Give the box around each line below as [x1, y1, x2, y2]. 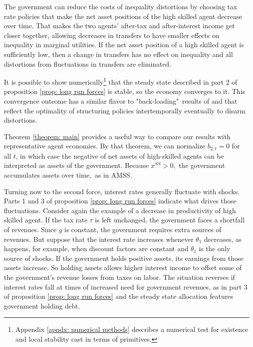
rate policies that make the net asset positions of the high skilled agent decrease [4, 11, 242, 21]
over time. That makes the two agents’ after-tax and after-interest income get [4, 20, 235, 31]
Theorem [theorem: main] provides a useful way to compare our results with [4, 131, 231, 141]
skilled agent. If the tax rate [4, 215, 88, 225]
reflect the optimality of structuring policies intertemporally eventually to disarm [4, 105, 246, 115]
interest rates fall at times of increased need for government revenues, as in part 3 [4, 281, 248, 292]
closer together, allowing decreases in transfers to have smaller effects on [4, 30, 219, 40]
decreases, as [204, 234, 242, 244]
